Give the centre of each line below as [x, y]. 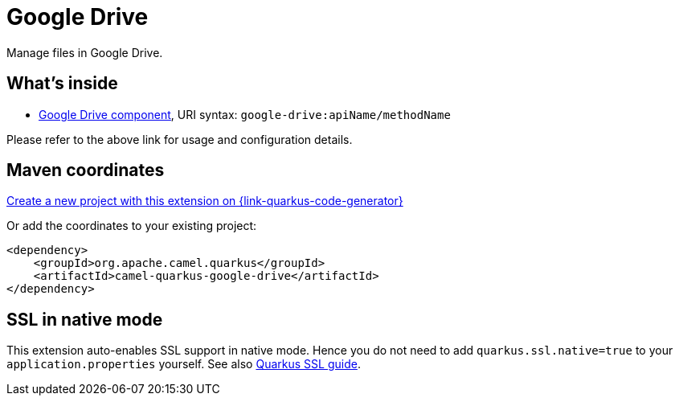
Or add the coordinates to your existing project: [132, 226]
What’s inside [62, 84]
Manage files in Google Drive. [85, 52]
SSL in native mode [85, 319]
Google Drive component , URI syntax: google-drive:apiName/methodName [245, 114]
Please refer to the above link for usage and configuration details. [180, 139]
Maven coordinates [86, 170]
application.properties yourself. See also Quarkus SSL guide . [184, 364]
